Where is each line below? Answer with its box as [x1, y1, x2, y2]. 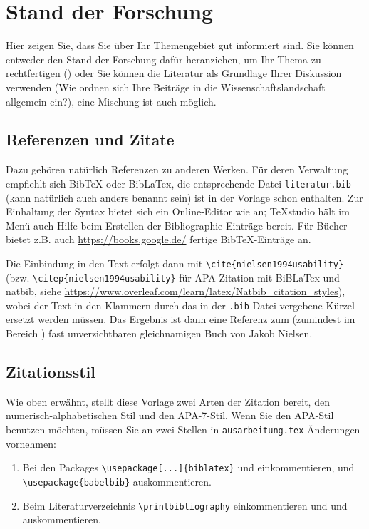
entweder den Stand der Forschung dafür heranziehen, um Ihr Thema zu [6, 51, 321, 66]
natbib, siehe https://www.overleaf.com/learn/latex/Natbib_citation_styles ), [6, 284, 345, 299]
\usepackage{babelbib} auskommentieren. [22, 473, 212, 488]
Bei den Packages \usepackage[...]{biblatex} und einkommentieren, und [22, 460, 355, 475]
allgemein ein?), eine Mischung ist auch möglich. [6, 93, 217, 108]
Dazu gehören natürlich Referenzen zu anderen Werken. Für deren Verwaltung [6, 162, 348, 177]
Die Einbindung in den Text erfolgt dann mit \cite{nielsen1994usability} [6, 255, 344, 270]
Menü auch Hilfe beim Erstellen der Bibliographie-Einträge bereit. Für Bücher [6, 217, 348, 232]
